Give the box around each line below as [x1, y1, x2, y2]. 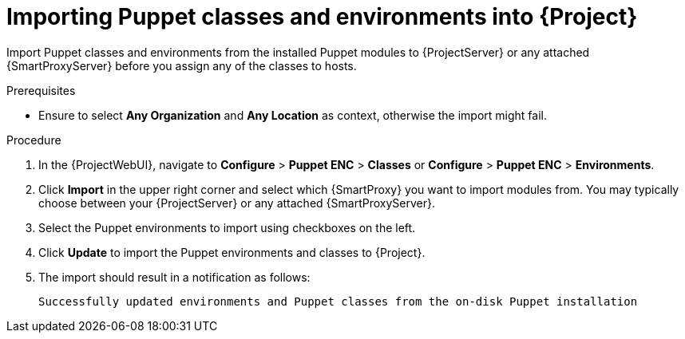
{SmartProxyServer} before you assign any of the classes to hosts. [6, 58, 357, 73]
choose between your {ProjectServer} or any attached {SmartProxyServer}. [38, 195, 435, 210]
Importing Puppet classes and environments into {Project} [6, 3, 638, 30]
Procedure [6, 132, 61, 147]
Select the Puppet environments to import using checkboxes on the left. [38, 220, 416, 235]
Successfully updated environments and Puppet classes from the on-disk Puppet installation [38, 294, 638, 308]
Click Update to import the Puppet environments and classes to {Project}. [38, 245, 426, 259]
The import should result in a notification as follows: [38, 270, 311, 284]
